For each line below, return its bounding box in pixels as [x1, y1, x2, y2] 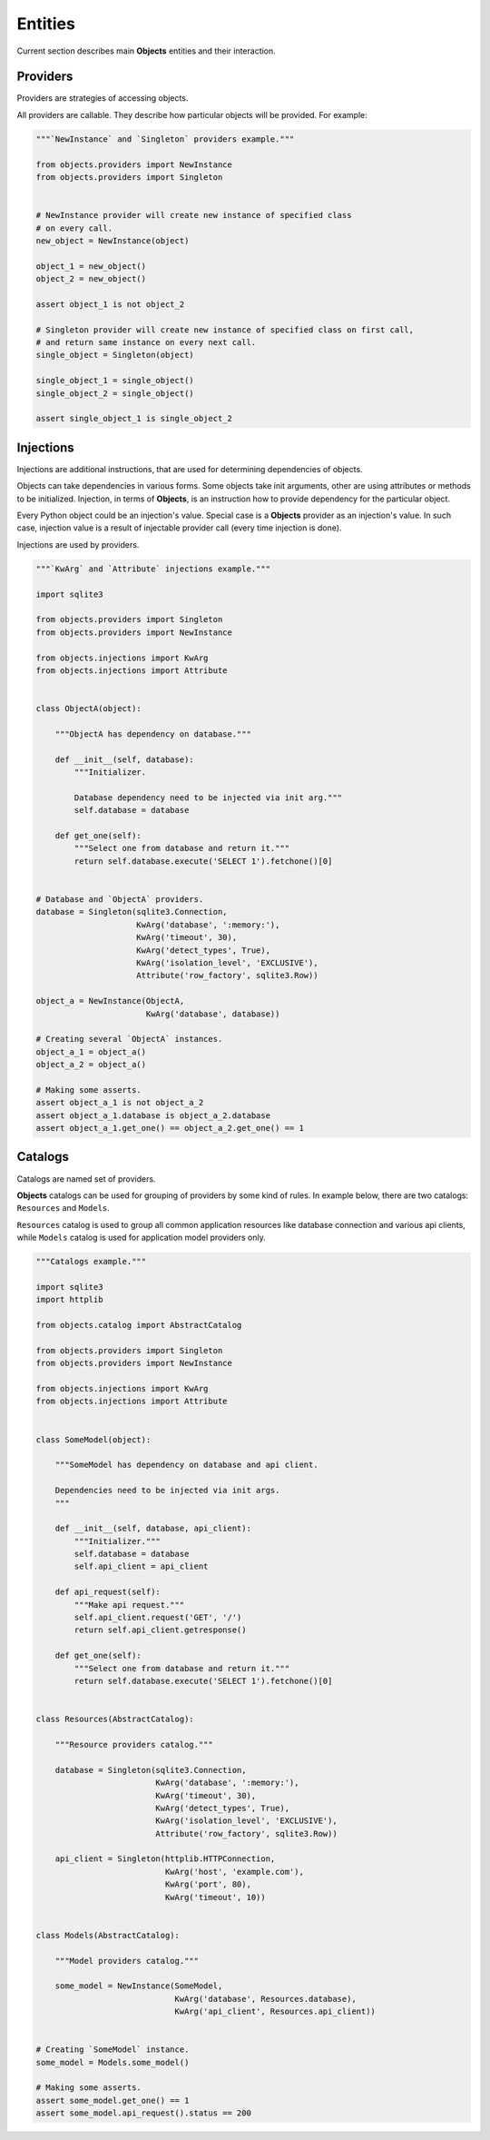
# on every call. [35, 223, 113, 233]
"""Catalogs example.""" [35, 1256, 147, 1267]
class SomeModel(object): [35, 1434, 152, 1444]
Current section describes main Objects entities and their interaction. [16, 45, 276, 56]
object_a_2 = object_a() [35, 1059, 147, 1070]
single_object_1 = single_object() [35, 375, 194, 386]
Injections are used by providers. [16, 539, 140, 550]
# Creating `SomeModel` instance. [35, 2045, 190, 2055]
